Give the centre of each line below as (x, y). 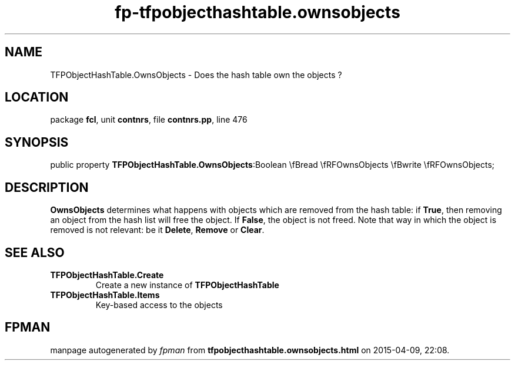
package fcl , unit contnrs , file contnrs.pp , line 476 (149, 120)
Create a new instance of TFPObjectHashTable (187, 285)
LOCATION (37, 97)
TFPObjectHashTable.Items (105, 295)
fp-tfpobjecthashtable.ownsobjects (257, 12)
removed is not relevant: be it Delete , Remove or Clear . (157, 230)
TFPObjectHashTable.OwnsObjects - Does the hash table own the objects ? (196, 75)
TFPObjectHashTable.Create (107, 275)
